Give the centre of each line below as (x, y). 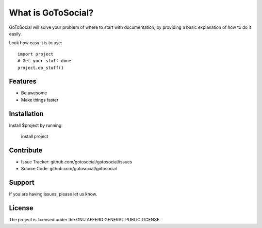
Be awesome (34, 93)
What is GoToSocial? (51, 13)
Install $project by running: (36, 125)
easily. (15, 34)
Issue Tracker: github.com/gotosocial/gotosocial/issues (77, 162)
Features (23, 81)
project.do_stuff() (41, 68)
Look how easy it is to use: (36, 43)
